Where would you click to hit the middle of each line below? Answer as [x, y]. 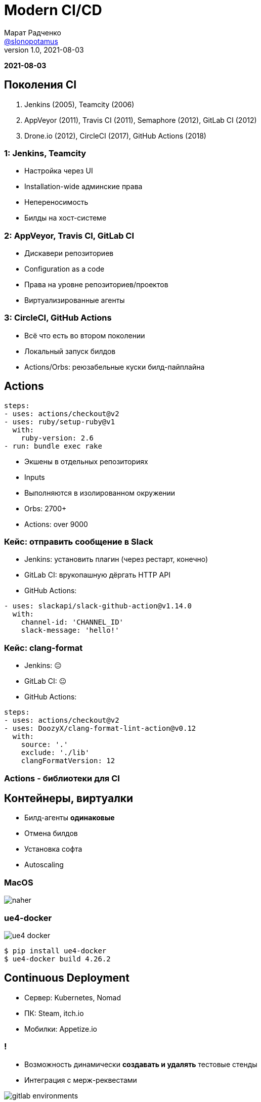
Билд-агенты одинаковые [70, 818]
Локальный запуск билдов [70, 351]
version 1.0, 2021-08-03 [44, 50]
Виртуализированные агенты [75, 300]
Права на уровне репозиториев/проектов [96, 285]
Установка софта [53, 849]
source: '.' [45, 745]
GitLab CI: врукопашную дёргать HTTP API [97, 575]
